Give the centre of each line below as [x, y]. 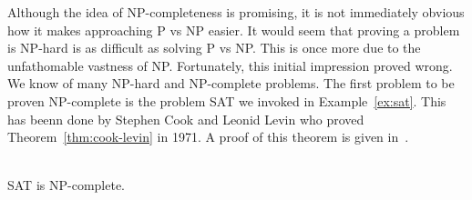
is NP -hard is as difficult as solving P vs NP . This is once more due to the [214, 48]
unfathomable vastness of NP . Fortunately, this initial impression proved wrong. [230, 65]
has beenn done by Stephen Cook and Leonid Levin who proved [186, 119]
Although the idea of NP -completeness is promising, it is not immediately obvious [236, 12]
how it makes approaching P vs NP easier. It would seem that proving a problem [234, 30]
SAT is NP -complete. [67, 185]
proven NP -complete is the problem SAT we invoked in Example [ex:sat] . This [227, 100]
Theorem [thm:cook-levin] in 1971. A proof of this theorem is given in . [208, 137]
